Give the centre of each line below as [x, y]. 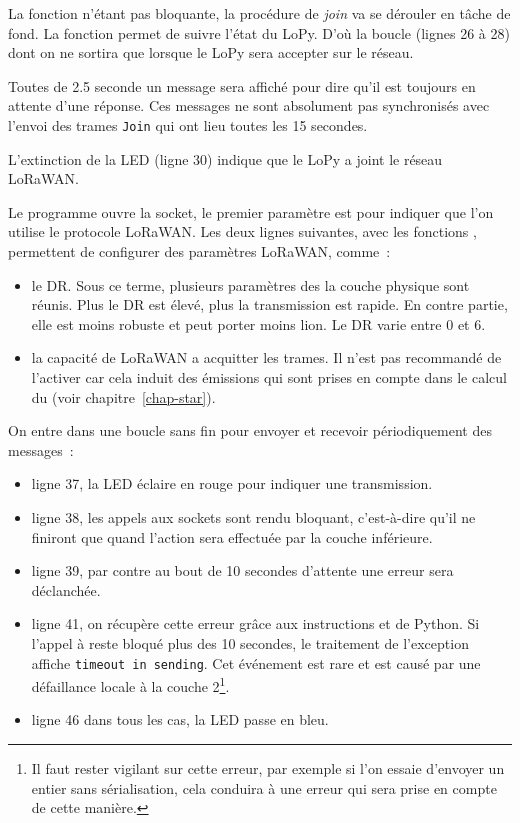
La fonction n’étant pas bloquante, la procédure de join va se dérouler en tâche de [259, 13]
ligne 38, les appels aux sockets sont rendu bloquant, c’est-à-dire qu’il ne [253, 516]
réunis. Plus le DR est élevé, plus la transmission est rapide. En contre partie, [269, 304]
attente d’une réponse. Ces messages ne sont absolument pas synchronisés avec [249, 105]
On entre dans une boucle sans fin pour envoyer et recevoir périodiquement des [250, 430]
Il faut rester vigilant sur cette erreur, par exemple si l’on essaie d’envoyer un [268, 768]
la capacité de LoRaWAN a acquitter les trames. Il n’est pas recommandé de [266, 357]
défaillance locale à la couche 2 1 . [130, 684]
